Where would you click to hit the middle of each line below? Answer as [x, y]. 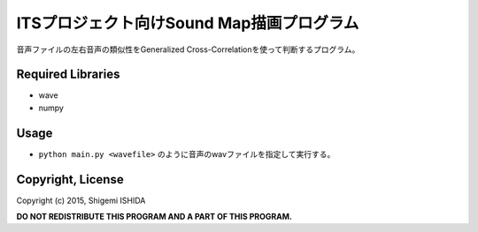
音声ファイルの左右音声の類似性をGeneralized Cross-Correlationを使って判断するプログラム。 [188, 49]
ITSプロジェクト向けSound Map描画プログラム [188, 23]
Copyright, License [70, 180]
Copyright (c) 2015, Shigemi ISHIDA [81, 200]
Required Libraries [68, 75]
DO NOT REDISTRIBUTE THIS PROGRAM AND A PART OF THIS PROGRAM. [154, 217]
